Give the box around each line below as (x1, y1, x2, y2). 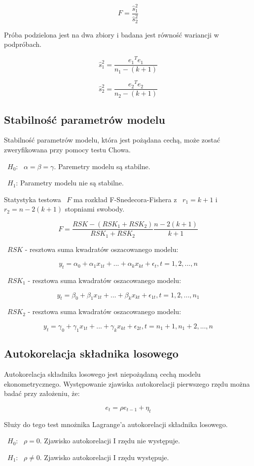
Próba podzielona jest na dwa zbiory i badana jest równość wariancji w (4, 29, 219, 39)
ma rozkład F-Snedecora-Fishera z (73, 194, 177, 204)
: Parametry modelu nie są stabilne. (16, 178, 124, 188)
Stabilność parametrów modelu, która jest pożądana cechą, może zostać (4, 135, 220, 145)
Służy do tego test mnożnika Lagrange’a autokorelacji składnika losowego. (4, 419, 228, 429)
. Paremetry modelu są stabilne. (54, 161, 150, 171)
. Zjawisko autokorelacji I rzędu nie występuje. (39, 435, 180, 446)
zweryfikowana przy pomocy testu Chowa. (4, 144, 131, 155)
